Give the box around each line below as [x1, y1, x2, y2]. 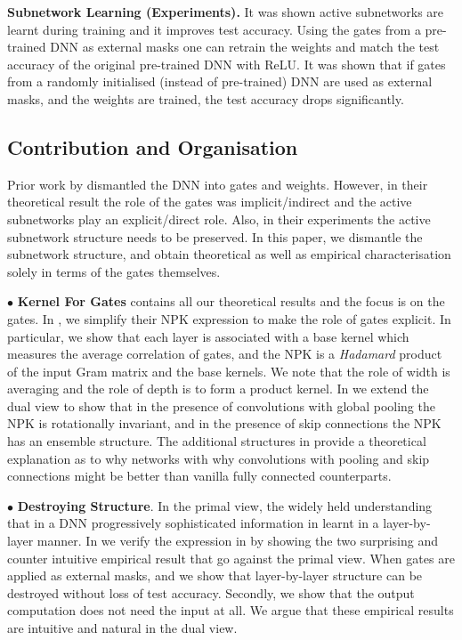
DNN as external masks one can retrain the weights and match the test [50, 37, 440, 56]
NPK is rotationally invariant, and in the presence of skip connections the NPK [7, 414, 442, 433]
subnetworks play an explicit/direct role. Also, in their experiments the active [7, 209, 431, 228]
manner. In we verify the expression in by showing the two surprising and [36, 531, 439, 550]
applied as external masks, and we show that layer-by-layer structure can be [7, 566, 423, 585]
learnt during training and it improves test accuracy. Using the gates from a [7, 20, 421, 38]
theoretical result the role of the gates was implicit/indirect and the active [7, 192, 412, 211]
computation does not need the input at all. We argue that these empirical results [7, 601, 454, 620]
